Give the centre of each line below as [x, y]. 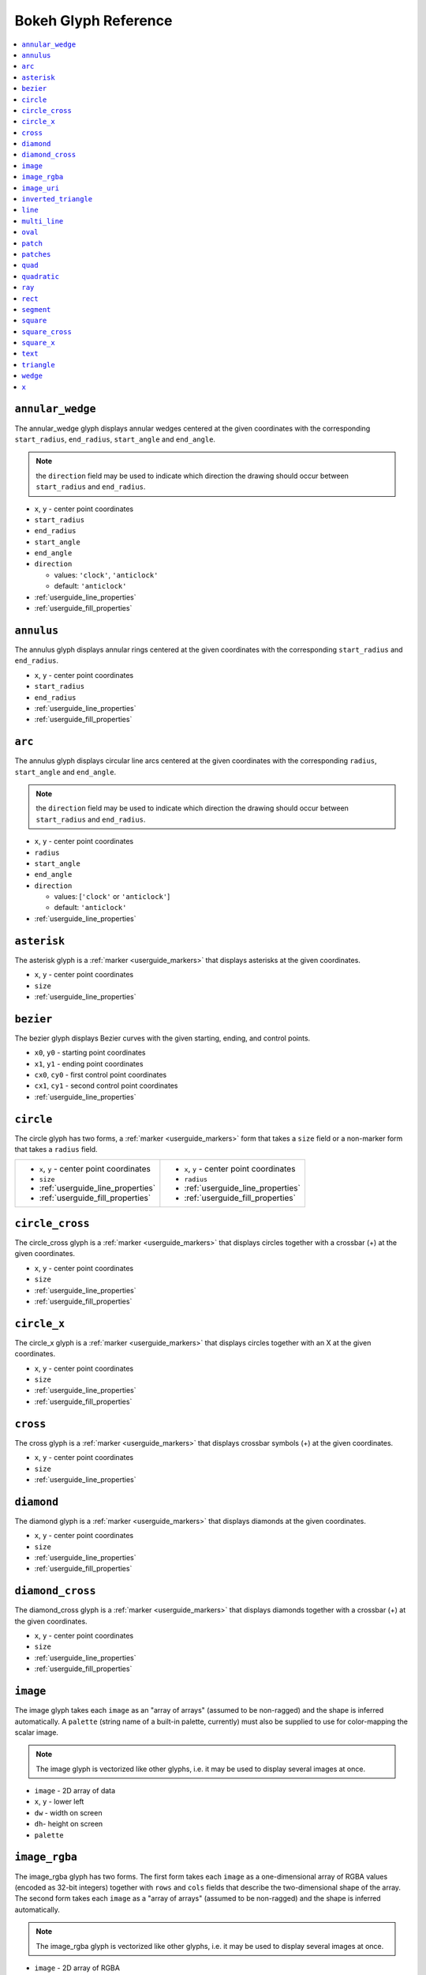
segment [36, 309]
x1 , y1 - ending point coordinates [89, 1063]
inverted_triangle [57, 199]
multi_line [43, 221]
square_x [38, 343]
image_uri [40, 188]
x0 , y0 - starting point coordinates [90, 1053]
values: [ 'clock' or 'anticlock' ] [112, 897]
